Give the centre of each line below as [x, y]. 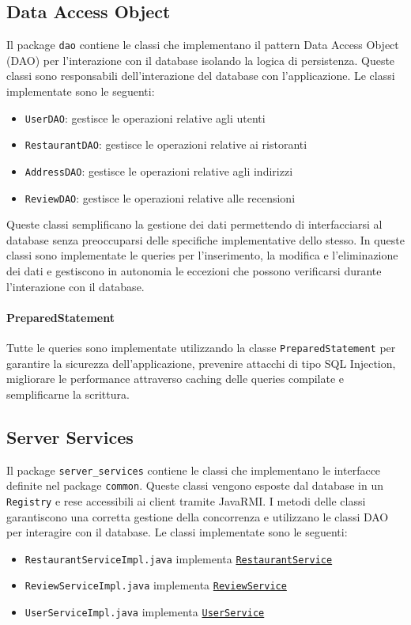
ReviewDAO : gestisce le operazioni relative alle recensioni [160, 197]
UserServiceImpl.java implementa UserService [145, 612]
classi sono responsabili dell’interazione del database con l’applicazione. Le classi [201, 76]
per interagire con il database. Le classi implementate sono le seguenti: [177, 532]
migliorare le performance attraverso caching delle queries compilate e [175, 379]
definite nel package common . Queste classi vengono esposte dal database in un [195, 485]
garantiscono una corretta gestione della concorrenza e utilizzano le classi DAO [198, 516]
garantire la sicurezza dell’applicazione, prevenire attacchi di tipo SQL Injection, [201, 363]
